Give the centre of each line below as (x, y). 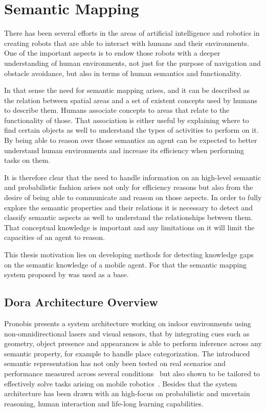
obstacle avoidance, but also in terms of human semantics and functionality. (123, 73)
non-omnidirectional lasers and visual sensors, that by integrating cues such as (127, 333)
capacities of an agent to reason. (54, 237)
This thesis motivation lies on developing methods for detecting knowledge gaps (129, 254)
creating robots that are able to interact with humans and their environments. (127, 43)
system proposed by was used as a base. (66, 274)
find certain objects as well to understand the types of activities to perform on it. (131, 130)
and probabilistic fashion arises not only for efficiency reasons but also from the (129, 187)
